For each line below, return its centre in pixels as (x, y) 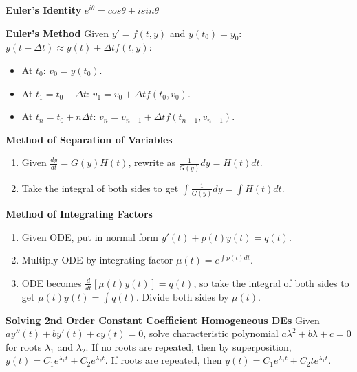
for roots (24, 346)
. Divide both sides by (182, 296)
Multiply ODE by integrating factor (97, 260)
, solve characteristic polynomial (211, 333)
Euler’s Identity (44, 10)
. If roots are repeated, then (163, 360)
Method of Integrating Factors (79, 213)
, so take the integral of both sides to (271, 282)
